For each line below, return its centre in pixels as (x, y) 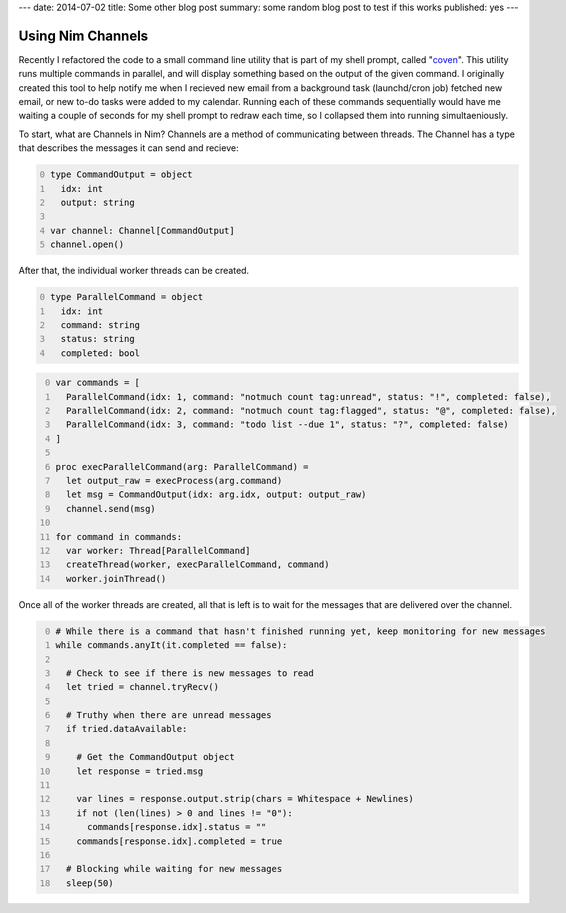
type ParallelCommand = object (127, 297)
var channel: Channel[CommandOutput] (142, 230)
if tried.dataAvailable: (126, 729)
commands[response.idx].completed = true (179, 841)
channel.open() (87, 244)
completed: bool (100, 353)
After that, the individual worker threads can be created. (134, 271)
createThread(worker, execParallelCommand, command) (197, 564)
